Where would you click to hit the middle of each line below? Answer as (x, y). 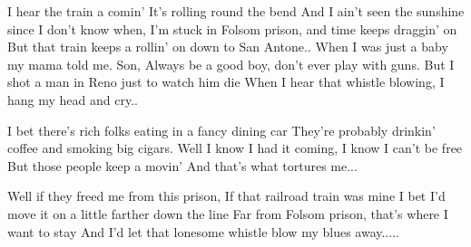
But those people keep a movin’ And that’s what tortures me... (182, 165)
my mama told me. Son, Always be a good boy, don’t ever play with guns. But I (231, 64)
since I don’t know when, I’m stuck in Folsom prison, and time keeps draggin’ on (232, 28)
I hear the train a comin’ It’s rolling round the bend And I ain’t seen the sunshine (236, 11)
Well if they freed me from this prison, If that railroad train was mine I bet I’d (226, 196)
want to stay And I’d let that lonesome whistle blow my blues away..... (203, 231)
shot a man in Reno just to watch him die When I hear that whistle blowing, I (226, 82)
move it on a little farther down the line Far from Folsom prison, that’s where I (228, 213)
